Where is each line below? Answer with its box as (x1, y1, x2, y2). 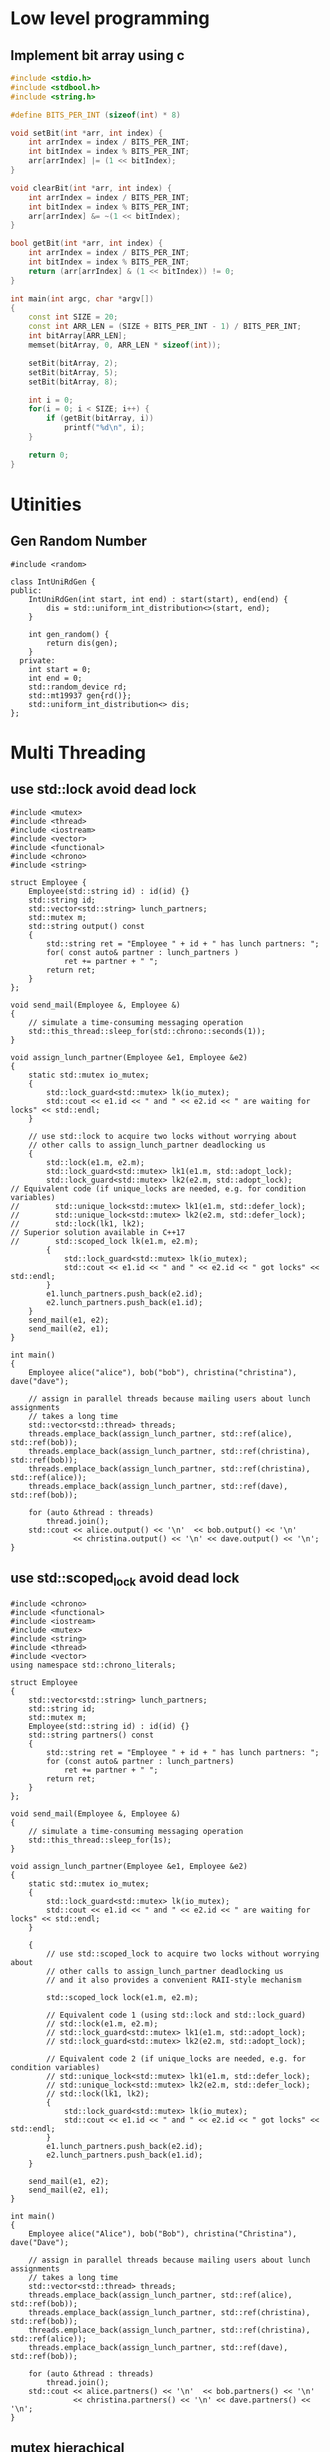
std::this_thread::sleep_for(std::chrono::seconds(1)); (28, 1026, 267, 1036)
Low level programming (10, 7, 210, 30)
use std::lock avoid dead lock (10, 781, 197, 798)
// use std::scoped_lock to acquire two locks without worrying (46, 1948, 320, 1959)
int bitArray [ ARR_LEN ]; (28, 331, 128, 341)
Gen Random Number (10, 533, 148, 550)
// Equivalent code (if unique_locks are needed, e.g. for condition (10, 1183, 307, 1194)
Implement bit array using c (10, 47, 185, 64)
